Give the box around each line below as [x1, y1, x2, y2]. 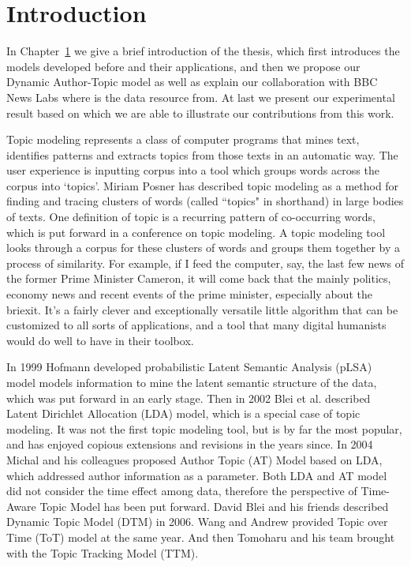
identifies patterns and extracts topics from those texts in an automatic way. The [6, 146, 398, 163]
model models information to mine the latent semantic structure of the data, [6, 374, 377, 390]
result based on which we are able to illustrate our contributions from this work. [6, 104, 394, 121]
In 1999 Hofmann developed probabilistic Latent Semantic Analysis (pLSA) [6, 359, 372, 375]
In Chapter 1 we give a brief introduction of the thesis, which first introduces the [6, 43, 400, 59]
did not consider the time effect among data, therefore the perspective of [6, 483, 357, 499]
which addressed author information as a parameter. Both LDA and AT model [6, 467, 387, 483]
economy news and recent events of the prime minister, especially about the [6, 286, 372, 302]
